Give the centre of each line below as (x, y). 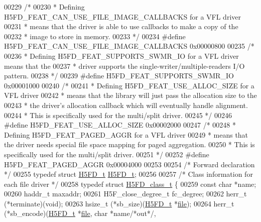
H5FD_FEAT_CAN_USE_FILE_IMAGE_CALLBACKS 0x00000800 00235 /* (129, 46)
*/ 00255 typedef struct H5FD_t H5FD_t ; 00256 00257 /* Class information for (128, 174)
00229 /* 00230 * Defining (44, 7)
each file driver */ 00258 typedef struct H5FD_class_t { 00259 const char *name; (130, 184)
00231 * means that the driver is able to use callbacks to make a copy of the (121, 26)
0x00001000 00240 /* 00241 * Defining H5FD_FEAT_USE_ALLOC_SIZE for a (129, 85)
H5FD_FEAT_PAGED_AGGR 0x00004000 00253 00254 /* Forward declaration (129, 164)
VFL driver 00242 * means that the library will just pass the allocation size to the (130, 95)
